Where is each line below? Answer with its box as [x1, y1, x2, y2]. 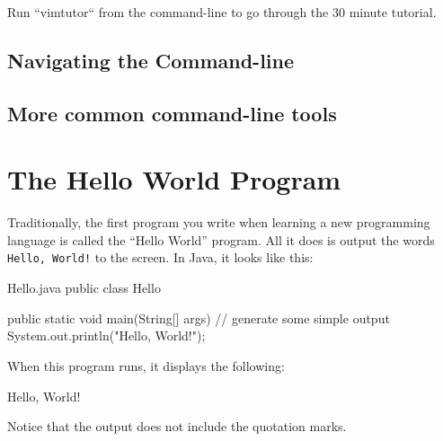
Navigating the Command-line [7, 46, 295, 74]
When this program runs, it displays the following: [7, 356, 285, 375]
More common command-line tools [7, 99, 337, 127]
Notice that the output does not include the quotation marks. [7, 417, 347, 436]
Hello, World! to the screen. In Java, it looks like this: [7, 248, 314, 267]
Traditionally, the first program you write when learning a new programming [7, 213, 430, 232]
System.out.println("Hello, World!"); [7, 326, 206, 345]
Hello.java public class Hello [7, 278, 161, 297]
